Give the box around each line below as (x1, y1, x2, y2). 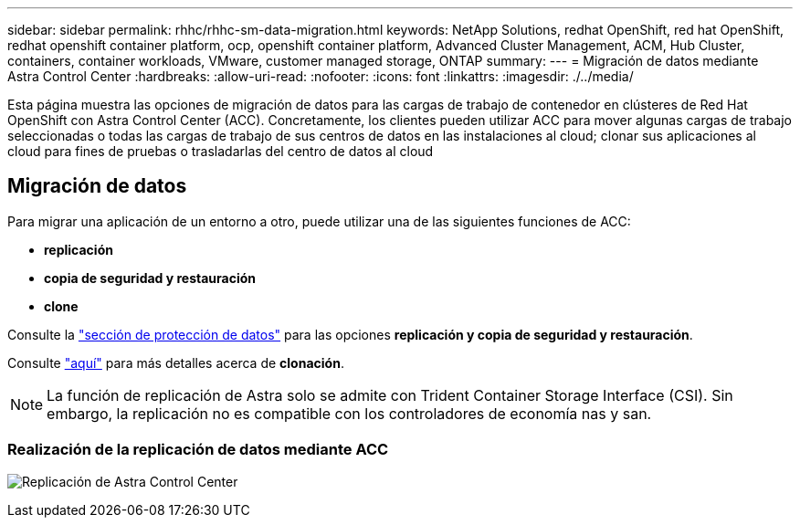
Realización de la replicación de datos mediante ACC (7, 440, 389, 459)
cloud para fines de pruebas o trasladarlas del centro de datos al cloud (7, 143, 434, 159)
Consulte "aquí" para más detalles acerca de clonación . (7, 354, 344, 371)
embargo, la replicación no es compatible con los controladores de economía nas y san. (47, 404, 652, 423)
